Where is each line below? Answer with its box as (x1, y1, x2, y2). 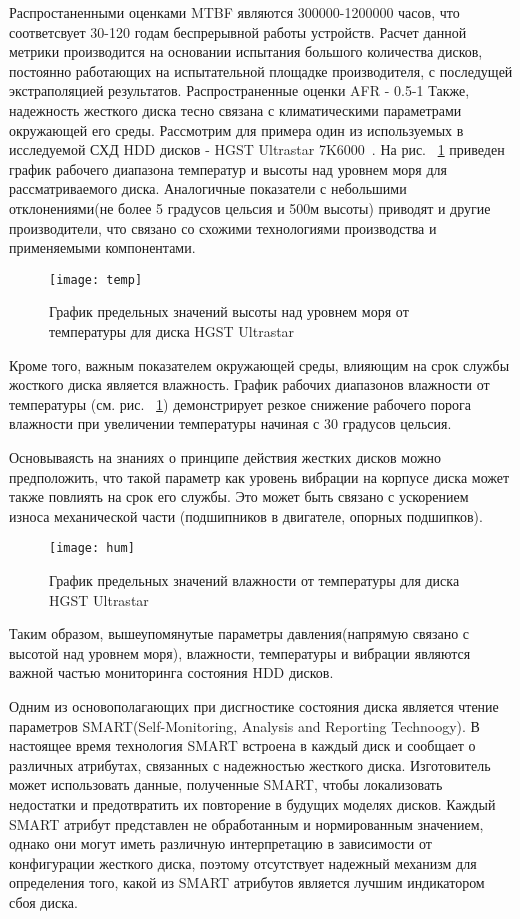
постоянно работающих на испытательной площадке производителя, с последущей (9, 60, 513, 81)
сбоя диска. (9, 891, 78, 912)
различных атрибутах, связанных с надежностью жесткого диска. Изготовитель (9, 754, 491, 775)
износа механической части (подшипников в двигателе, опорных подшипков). (9, 505, 483, 526)
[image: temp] (49, 272, 143, 287)
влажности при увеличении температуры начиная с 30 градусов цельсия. (9, 413, 452, 434)
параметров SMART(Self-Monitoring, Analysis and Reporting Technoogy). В (9, 715, 480, 736)
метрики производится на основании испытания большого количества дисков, (9, 41, 483, 62)
